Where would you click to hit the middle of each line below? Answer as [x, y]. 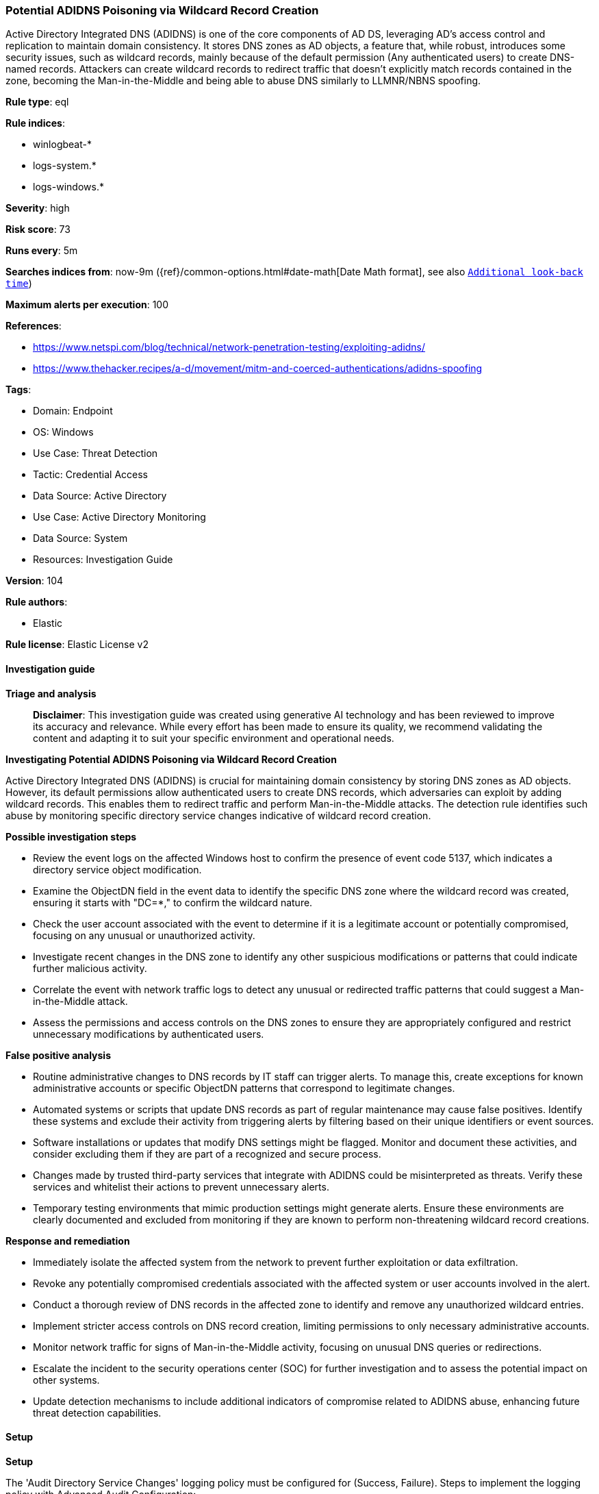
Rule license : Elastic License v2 [77, 645]
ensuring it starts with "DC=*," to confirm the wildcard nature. [173, 902]
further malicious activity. [90, 968]
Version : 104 [35, 581]
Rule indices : [35, 123]
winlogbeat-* [62, 145]
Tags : [18, 390]
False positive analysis [58, 1055]
